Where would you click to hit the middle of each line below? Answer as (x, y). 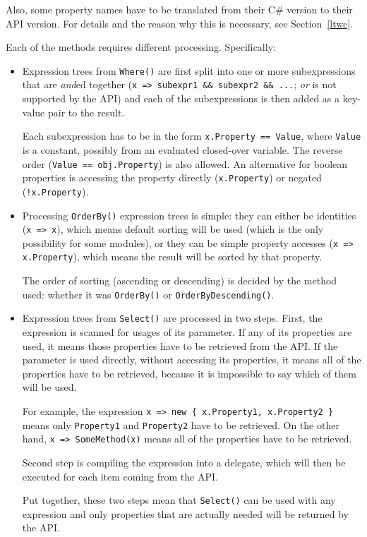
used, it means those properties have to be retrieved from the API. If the (180, 345)
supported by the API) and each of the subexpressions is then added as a (181, 98)
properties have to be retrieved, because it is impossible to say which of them (189, 373)
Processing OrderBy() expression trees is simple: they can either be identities (189, 215)
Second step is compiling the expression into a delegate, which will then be (184, 462)
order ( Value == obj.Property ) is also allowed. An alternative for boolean (185, 163)
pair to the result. (86, 112)
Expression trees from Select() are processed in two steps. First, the (172, 318)
